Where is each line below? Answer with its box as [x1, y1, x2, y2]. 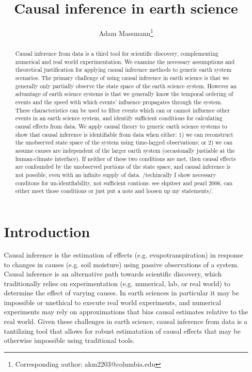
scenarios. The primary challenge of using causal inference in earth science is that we [15, 74, 229, 82]
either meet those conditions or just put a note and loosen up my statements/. [15, 187, 214, 195]
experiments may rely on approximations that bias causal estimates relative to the [4, 307, 248, 317]
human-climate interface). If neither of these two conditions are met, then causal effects [15, 154, 236, 162]
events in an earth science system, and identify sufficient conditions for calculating [15, 114, 223, 122]
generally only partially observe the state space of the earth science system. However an [15, 81, 237, 90]
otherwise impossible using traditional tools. [4, 335, 135, 345]
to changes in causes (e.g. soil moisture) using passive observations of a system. [4, 259, 239, 269]
